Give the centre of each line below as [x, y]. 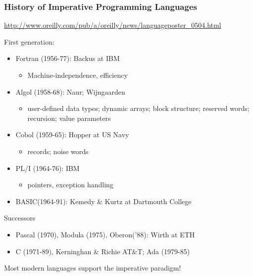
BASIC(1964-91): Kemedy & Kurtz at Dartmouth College [103, 201]
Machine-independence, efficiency [77, 75]
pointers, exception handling [70, 185]
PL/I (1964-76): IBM [48, 168]
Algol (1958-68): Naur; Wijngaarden [70, 91]
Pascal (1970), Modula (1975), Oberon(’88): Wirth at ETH [105, 234]
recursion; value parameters [69, 118]
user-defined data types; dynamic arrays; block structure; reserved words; [138, 108]
